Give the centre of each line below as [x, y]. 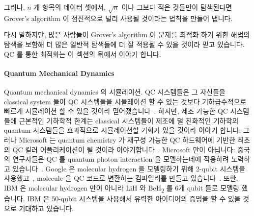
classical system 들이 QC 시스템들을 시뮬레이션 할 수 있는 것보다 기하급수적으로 [125, 101]
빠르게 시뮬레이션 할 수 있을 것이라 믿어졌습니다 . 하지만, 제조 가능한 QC [116, 111]
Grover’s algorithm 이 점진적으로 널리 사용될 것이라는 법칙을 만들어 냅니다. [118, 18]
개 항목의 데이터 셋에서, [70, 7]
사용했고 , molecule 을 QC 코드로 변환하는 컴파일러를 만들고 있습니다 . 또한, [121, 178]
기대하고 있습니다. [46, 208]
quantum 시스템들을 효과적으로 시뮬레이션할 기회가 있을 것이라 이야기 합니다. [123, 130]
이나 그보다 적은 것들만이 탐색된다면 [177, 7]
